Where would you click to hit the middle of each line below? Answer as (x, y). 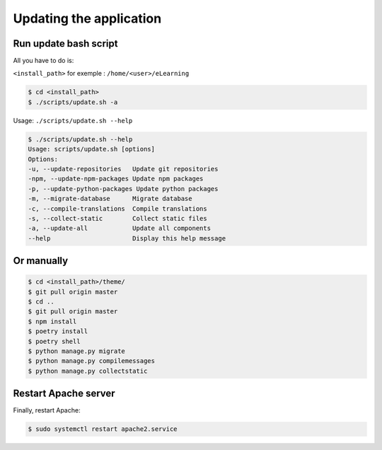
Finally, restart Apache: (47, 410)
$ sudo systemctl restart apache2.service (103, 429)
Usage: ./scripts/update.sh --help (73, 120)
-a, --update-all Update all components (120, 229)
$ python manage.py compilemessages (92, 361)
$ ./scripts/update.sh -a (73, 102)
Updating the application (87, 18)
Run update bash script (65, 44)
